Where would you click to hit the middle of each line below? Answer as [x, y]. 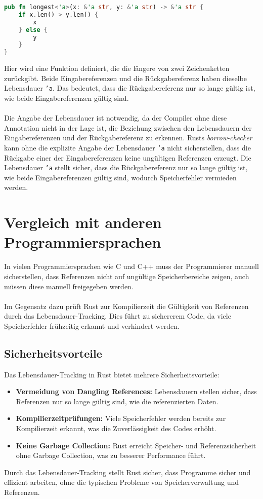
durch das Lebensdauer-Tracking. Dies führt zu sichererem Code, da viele [118, 316]
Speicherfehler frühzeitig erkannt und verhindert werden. [92, 325]
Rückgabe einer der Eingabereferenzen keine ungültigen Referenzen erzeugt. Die [128, 157]
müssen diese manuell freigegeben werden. [69, 286]
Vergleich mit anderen [83, 222]
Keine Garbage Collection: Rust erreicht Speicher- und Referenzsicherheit [136, 445]
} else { [33, 30]
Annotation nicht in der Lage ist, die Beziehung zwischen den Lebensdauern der [128, 127]
